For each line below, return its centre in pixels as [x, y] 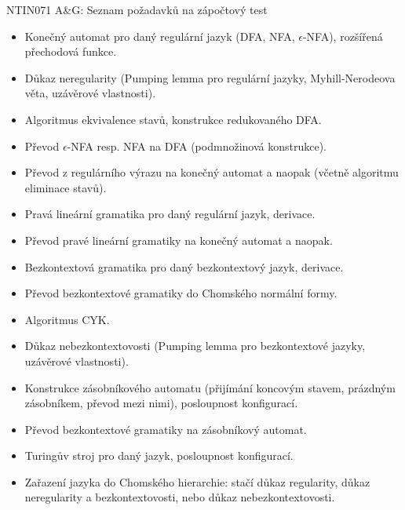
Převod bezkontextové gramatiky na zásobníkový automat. [166, 429]
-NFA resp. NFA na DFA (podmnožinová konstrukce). [197, 146]
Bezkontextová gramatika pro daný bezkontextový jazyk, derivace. [184, 266]
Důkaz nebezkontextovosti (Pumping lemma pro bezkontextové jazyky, [195, 346]
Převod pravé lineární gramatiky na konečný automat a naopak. [179, 240]
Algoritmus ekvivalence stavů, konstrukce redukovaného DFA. [173, 119]
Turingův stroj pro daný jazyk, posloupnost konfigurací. [159, 455]
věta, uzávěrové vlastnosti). [90, 93]
